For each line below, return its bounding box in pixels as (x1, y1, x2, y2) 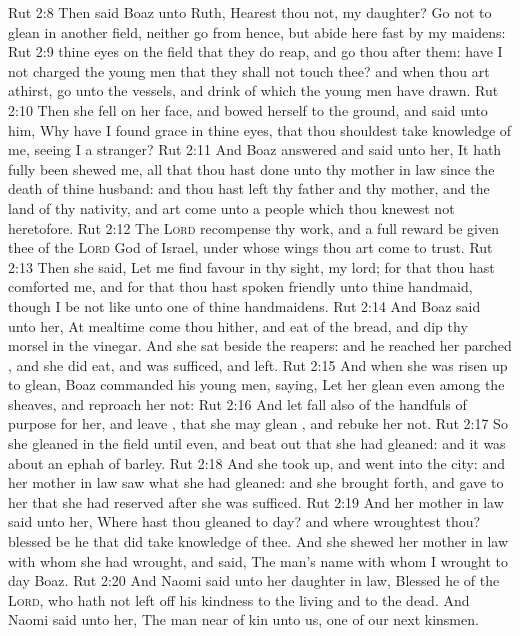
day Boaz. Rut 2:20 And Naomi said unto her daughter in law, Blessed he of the (8, 570, 500, 591)
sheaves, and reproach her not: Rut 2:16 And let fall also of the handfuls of (8, 393, 467, 414)
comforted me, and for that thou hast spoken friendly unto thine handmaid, (8, 276, 473, 297)
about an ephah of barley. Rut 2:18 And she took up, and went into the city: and (8, 452, 505, 473)
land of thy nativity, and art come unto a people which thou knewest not (8, 197, 455, 218)
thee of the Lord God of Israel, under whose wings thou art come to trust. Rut (8, 237, 493, 258)
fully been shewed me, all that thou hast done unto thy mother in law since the (8, 158, 495, 179)
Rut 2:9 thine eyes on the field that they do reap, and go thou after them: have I (8, 41, 503, 62)
